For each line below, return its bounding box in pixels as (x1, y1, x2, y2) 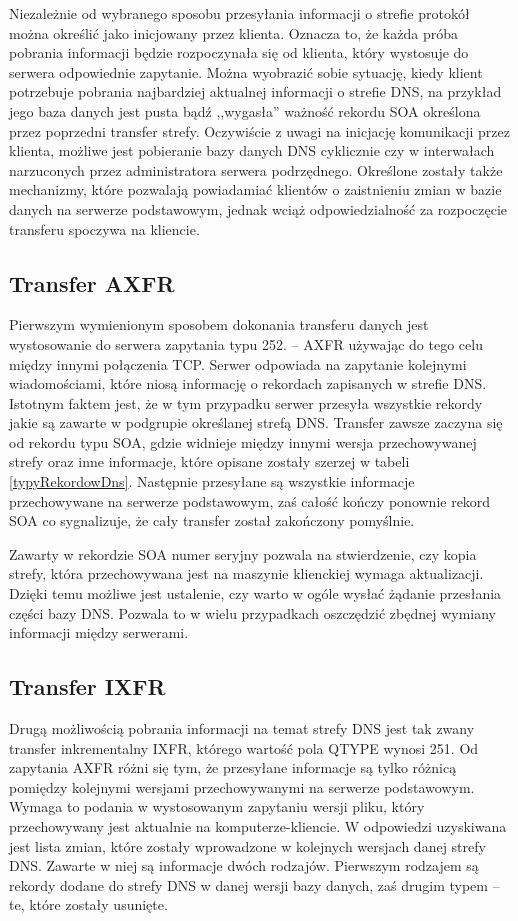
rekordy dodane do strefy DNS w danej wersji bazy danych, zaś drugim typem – (9, 874, 500, 895)
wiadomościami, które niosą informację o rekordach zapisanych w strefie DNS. (9, 373, 487, 394)
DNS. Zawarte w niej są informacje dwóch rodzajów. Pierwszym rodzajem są (9, 855, 479, 876)
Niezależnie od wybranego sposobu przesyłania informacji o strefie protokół (9, 3, 470, 23)
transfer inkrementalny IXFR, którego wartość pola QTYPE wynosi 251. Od (9, 737, 479, 758)
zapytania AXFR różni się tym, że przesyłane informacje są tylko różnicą (9, 757, 457, 778)
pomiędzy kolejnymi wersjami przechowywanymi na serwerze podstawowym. (9, 776, 475, 797)
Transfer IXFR (9, 671, 166, 702)
